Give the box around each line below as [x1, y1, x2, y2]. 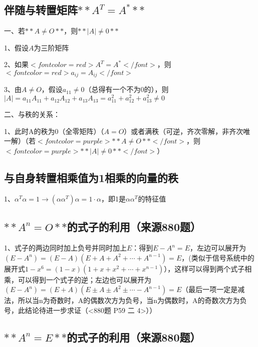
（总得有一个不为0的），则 [84, 84, 169, 94]
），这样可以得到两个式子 [164, 263, 245, 273]
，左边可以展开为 [189, 242, 246, 253]
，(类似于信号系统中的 [181, 252, 254, 262]
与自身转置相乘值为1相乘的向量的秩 [4, 170, 179, 185]
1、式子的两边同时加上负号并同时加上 [4, 242, 127, 253]
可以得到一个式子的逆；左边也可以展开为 [18, 274, 151, 284]
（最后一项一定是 [181, 284, 238, 294]
